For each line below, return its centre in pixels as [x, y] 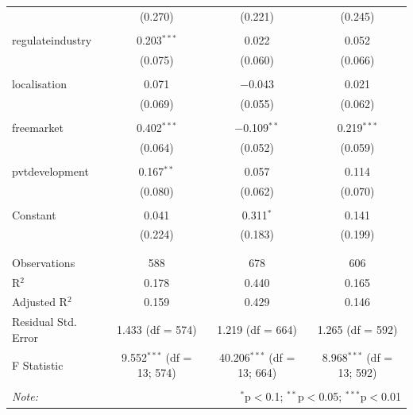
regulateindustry [52, 39]
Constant [34, 214]
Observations [44, 262]
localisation [39, 83]
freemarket [38, 127]
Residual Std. [44, 322]
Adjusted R [40, 302]
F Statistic [38, 365]
